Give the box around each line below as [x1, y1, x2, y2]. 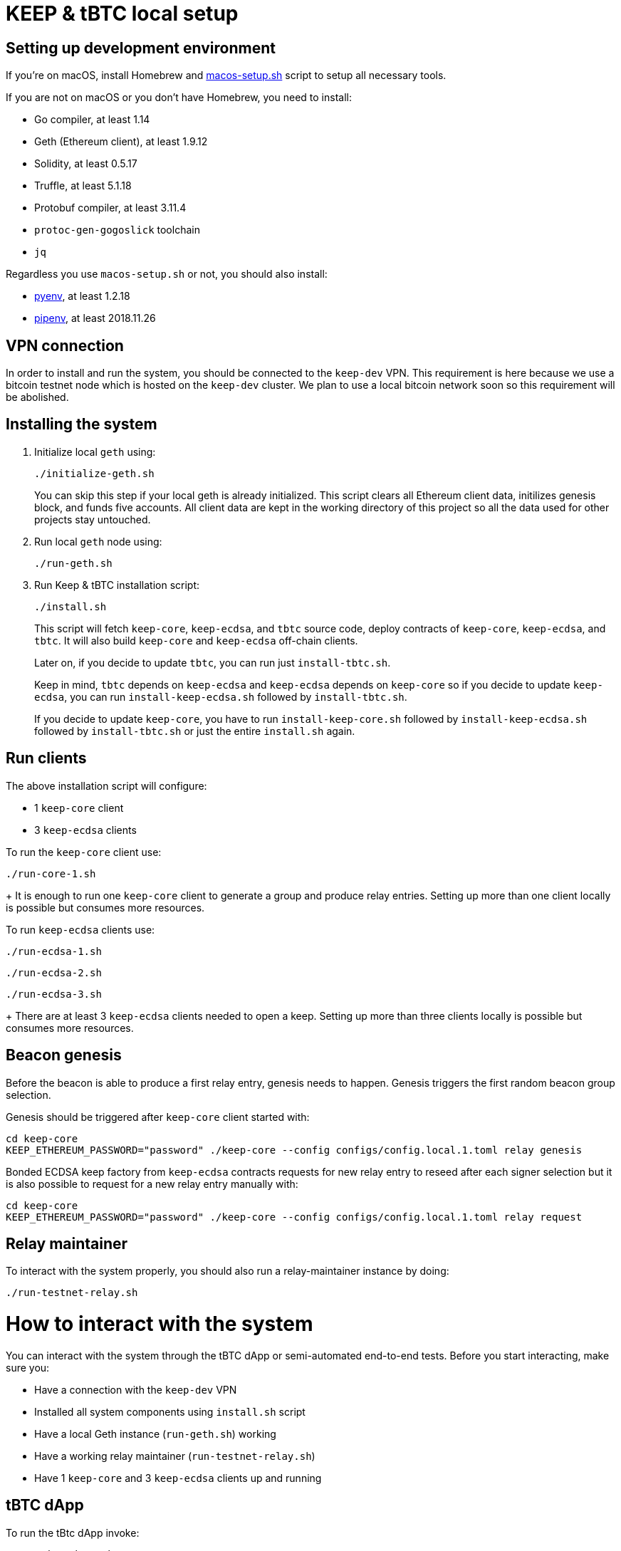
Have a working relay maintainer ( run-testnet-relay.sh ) [34, 1449, 315, 1462]
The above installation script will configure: [6, 779, 207, 792]
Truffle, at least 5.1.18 [34, 179, 132, 192]
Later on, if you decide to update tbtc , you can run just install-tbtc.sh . [34, 656, 391, 669]
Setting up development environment [6, 38, 276, 57]
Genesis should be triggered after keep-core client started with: [6, 1110, 310, 1123]
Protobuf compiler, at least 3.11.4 [34, 202, 187, 214]
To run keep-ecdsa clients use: [6, 923, 155, 936]
